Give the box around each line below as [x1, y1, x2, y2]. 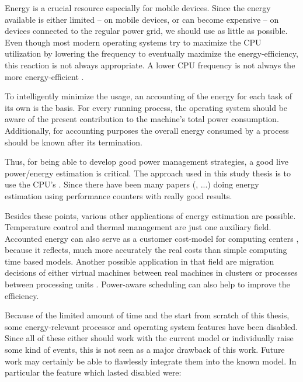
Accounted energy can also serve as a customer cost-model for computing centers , [5, 232, 299, 244]
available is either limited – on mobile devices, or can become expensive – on [5, 13, 279, 25]
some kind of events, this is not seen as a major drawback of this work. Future [5, 343, 285, 356]
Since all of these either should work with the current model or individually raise [5, 332, 294, 344]
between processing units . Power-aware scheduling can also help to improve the [5, 278, 290, 290]
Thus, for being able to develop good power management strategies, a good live [5, 155, 289, 168]
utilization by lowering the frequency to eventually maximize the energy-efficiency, [5, 47, 298, 60]
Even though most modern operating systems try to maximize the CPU [5, 36, 262, 48]
